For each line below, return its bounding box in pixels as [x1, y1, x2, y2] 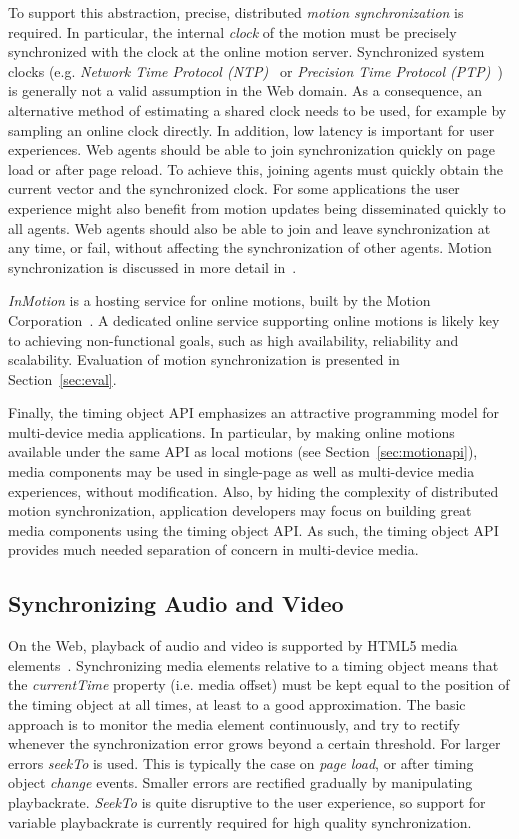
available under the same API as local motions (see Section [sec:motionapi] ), [8, 441, 478, 462]
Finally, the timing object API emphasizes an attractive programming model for [8, 402, 500, 423]
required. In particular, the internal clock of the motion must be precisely [8, 21, 457, 42]
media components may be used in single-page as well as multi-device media [8, 461, 475, 482]
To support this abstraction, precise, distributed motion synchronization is [8, 2, 464, 22]
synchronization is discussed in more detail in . [8, 256, 297, 277]
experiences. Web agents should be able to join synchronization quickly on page [8, 139, 495, 160]
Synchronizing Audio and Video [8, 588, 344, 619]
